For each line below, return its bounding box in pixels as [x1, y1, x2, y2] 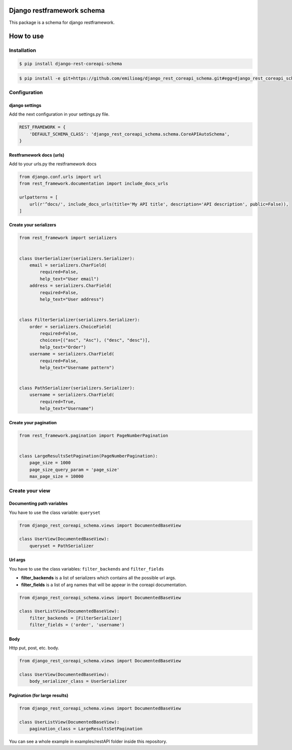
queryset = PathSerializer [29, 543, 94, 549]
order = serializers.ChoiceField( [29, 324, 112, 329]
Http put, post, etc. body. [9, 645, 59, 651]
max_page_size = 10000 [29, 474, 84, 479]
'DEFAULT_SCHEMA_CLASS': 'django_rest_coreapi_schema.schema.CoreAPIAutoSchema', [29, 131, 230, 137]
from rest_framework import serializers [19, 235, 117, 241]
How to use [9, 32, 44, 40]
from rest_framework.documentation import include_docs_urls [19, 181, 168, 186]
